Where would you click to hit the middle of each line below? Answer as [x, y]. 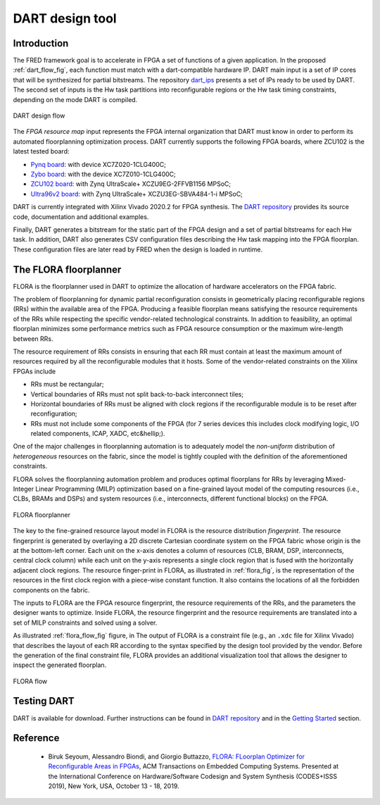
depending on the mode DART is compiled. [75, 99]
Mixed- [336, 479]
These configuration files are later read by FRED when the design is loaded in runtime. [138, 249]
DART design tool [65, 18]
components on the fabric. [51, 590]
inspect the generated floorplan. [60, 665]
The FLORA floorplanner [67, 269]
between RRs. [33, 339]
